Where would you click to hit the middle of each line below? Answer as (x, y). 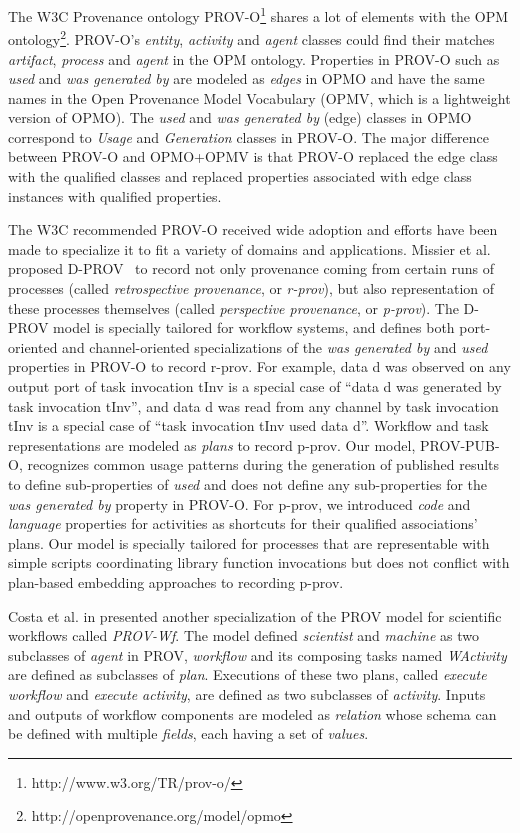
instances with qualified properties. (115, 195)
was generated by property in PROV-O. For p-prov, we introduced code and (239, 503)
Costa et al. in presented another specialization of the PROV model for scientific (255, 615)
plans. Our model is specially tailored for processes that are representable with (249, 542)
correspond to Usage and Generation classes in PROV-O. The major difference (249, 136)
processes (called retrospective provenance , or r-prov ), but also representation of (251, 288)
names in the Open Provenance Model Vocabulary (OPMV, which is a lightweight (259, 97)
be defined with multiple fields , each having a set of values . (188, 733)
